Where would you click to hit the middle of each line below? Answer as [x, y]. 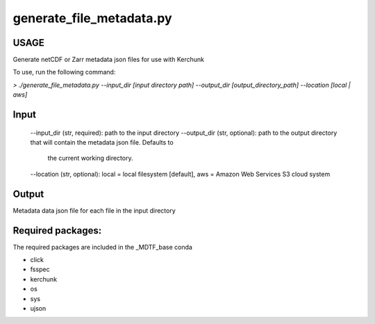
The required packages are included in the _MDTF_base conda [102, 247]
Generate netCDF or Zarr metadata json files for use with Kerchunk [109, 60]
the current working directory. [90, 158]
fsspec [40, 269]
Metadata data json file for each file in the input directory [94, 210]
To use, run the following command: [64, 72]
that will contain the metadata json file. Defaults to [102, 143]
